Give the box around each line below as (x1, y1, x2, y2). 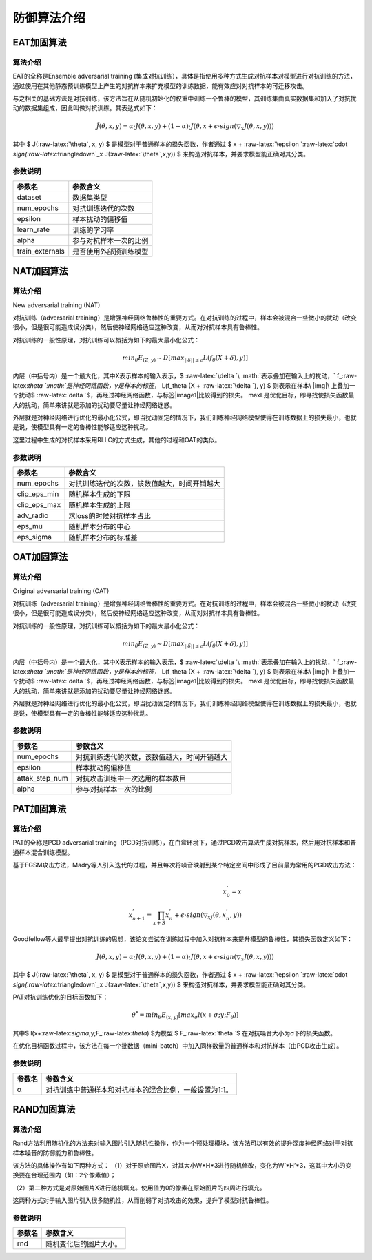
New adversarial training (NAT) (12, 300, 101, 309)
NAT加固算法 (12, 265, 68, 277)
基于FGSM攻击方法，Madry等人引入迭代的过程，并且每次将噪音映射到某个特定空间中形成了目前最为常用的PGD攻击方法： (12, 861, 358, 869)
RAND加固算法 (12, 1103, 76, 1115)
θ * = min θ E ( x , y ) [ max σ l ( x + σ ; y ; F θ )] (132, 1010, 239, 1021)
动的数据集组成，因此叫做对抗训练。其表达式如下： (12, 104, 158, 112)
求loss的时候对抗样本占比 (68, 510, 151, 520)
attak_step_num (17, 773, 68, 783)
